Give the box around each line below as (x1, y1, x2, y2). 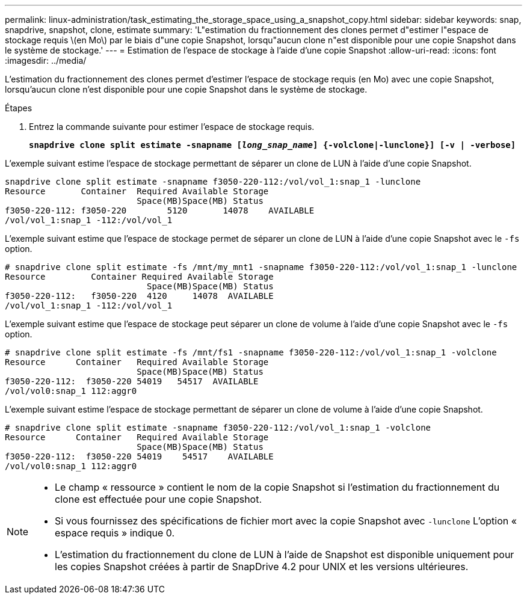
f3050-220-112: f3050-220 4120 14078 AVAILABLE (5, 291, 274, 301)
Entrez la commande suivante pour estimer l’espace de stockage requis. (29, 121, 315, 132)
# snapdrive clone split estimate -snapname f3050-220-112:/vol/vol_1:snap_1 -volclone (5, 423, 431, 432)
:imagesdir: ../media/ (5, 55, 87, 66)
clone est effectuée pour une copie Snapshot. (55, 493, 262, 505)
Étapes (5, 103, 32, 113)
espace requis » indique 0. (55, 527, 175, 539)
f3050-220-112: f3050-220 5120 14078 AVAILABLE (5, 206, 315, 215)
